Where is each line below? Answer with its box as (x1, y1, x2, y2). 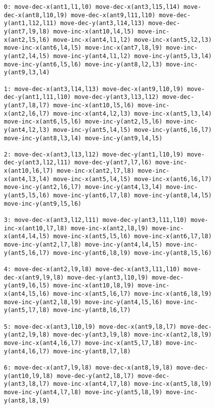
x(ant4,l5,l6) (4, 290, 50, 297)
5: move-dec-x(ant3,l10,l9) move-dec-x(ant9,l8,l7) (4, 323, 177, 330)
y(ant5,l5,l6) (4, 192, 50, 199)
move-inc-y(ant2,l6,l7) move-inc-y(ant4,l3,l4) (4, 184, 163, 191)
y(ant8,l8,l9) (4, 397, 50, 404)
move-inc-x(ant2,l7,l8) (57, 167, 134, 175)
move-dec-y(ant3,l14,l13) (60, 20, 145, 27)
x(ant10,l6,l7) (4, 167, 54, 175)
